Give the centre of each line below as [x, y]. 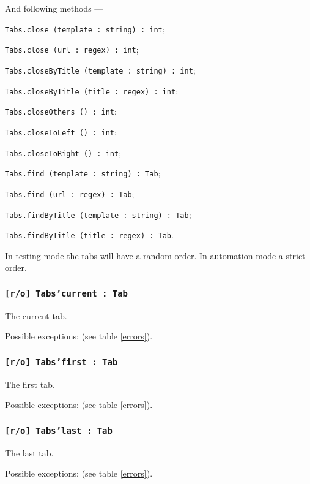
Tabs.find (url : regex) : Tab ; [70, 193]
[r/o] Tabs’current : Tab [66, 293]
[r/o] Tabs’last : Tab [59, 430]
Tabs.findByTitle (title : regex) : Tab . [89, 235]
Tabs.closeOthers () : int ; [61, 111]
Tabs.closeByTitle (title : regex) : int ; [92, 90]
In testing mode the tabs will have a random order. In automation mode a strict [155, 255]
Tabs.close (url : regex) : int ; [72, 49]
